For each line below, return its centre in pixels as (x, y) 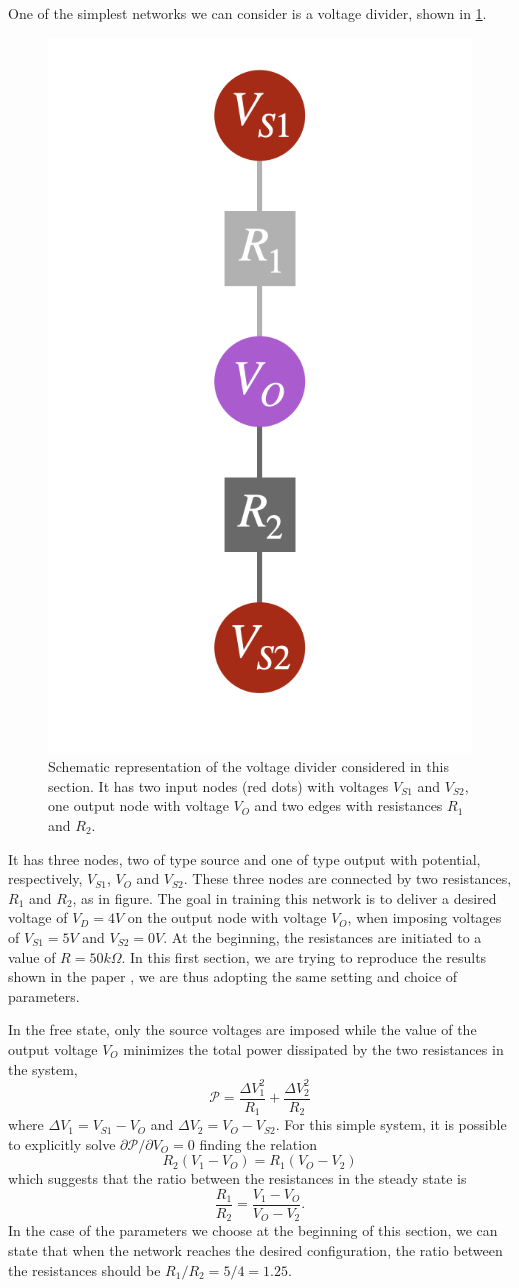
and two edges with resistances (348, 805)
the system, (43, 1068)
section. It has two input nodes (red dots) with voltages (218, 785)
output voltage (53, 1048)
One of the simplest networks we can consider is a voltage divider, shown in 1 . (247, 13)
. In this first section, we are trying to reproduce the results (304, 956)
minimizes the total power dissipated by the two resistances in (313, 1048)
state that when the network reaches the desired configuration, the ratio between (255, 1250)
